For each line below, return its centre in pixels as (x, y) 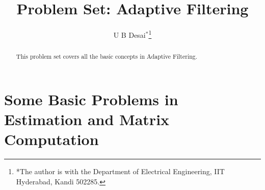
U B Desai (129, 34)
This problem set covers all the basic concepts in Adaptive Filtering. (107, 56)
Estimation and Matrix (87, 119)
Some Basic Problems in (91, 99)
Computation (51, 139)
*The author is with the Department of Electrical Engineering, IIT (120, 171)
